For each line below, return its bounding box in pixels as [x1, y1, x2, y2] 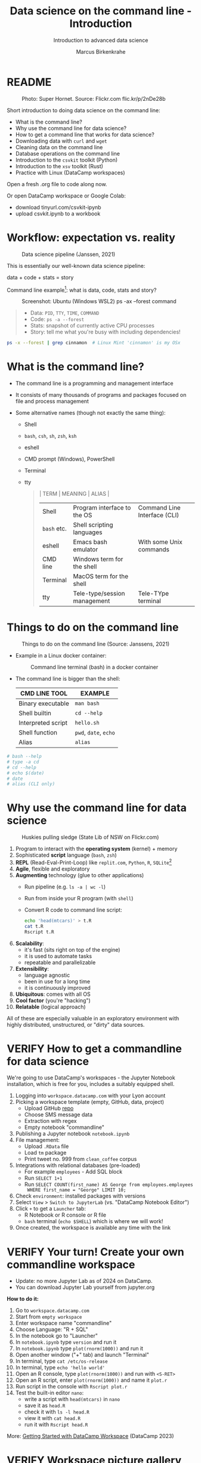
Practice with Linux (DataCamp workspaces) [15, 169, 125, 176]
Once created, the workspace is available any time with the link [15, 1224, 171, 1231]
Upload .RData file [24, 1143, 69, 1150]
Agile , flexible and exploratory [15, 865, 90, 872]
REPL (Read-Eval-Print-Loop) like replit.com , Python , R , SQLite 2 [15, 858, 172, 866]
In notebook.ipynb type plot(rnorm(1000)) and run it [15, 1345, 144, 1352]
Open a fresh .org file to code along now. [7, 180, 107, 187]
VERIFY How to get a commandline [7, 1042, 183, 1055]
